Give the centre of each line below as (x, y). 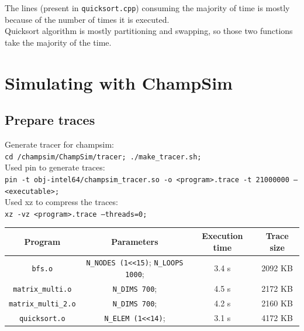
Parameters (135, 241)
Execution (222, 235)
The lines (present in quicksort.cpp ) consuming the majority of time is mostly (147, 8)
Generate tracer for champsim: (59, 144)
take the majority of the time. (58, 42)
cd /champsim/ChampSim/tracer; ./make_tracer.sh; (103, 157)
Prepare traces (50, 120)
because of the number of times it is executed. (87, 19)
